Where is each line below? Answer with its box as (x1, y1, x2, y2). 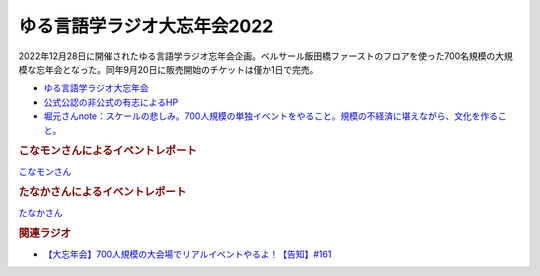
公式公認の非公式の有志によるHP (43, 96, 179, 108)
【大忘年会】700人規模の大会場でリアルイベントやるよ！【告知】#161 (43, 248, 332, 260)
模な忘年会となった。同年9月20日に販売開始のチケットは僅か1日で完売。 (18, 63, 319, 75)
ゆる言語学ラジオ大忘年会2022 (18, 15, 274, 37)
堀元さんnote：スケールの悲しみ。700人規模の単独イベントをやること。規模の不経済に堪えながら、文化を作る (43, 110, 499, 122)
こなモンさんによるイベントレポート (18, 144, 197, 158)
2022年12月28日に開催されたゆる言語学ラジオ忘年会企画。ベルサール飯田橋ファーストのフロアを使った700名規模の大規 (18, 50, 514, 62)
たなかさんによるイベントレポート (18, 185, 187, 199)
